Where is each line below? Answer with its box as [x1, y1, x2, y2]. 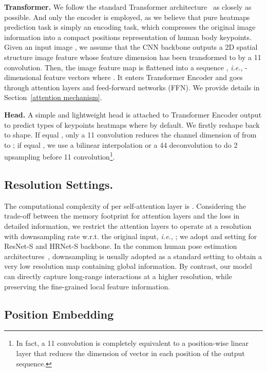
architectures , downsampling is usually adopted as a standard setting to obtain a [4, 250, 262, 261]
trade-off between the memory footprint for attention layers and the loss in [4, 210, 240, 221]
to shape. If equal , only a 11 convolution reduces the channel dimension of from [4, 129, 257, 140]
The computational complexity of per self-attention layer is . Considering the [4, 200, 246, 211]
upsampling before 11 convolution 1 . [4, 150, 115, 162]
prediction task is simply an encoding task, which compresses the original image [4, 22, 256, 32]
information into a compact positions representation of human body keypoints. [4, 31, 252, 42]
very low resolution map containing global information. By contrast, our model [4, 261, 252, 271]
